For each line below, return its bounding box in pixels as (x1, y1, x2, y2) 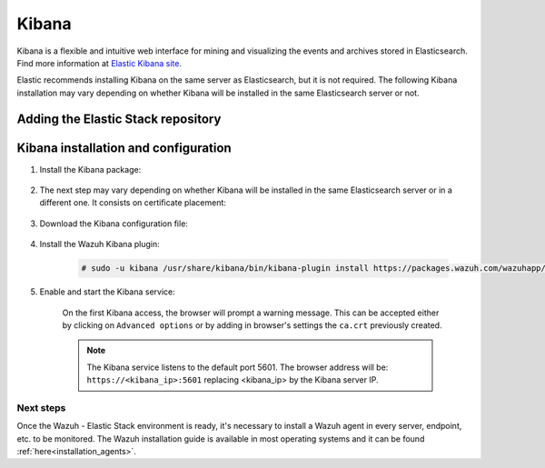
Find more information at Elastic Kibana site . (16, 57, 182, 68)
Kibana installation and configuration (16, 140, 232, 155)
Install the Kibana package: (39, 164, 142, 174)
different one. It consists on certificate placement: (39, 197, 227, 208)
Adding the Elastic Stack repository (16, 111, 222, 126)
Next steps (16, 401, 66, 413)
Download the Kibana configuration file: (39, 218, 188, 229)
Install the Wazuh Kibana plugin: (39, 239, 160, 250)
